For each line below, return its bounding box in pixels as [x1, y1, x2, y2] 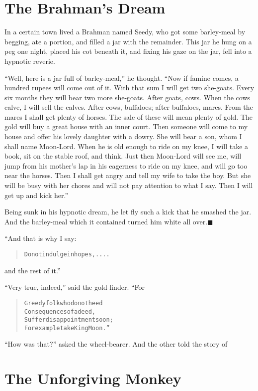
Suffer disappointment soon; [24, 316, 113, 324]
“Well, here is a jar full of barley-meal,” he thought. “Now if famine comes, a [4, 72, 239, 83]
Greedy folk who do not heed [24, 299, 103, 307]
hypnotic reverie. [4, 55, 55, 66]
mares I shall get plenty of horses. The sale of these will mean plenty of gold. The [4, 111, 253, 122]
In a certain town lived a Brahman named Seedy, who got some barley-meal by [4, 26, 246, 37]
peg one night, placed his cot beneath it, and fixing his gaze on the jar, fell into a [4, 46, 252, 56]
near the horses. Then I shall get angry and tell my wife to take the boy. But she [4, 170, 251, 181]
